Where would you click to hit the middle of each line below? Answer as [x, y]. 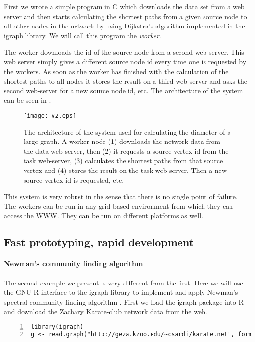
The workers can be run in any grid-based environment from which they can [119, 206]
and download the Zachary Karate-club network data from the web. [106, 311]
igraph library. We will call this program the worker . [83, 35]
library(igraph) [57, 327]
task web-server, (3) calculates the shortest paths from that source [123, 160]
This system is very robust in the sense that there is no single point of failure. [121, 196]
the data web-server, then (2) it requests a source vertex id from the [126, 151]
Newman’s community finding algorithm [74, 264]
